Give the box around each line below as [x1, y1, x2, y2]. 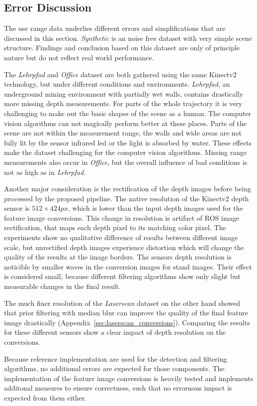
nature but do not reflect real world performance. [4, 52, 154, 62]
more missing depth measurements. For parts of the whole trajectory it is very [4, 98, 243, 109]
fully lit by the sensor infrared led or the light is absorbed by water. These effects [4, 137, 252, 147]
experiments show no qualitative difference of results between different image [4, 232, 238, 243]
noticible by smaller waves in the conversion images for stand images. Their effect [4, 261, 252, 271]
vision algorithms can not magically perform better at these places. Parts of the [4, 118, 247, 128]
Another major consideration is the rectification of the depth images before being [4, 183, 252, 194]
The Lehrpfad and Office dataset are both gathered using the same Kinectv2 [4, 69, 237, 79]
